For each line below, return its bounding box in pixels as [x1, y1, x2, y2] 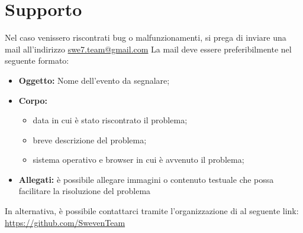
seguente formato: [5, 54, 69, 67]
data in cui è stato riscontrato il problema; [33, 114, 188, 126]
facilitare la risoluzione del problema [18, 185, 151, 197]
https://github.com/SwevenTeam [5, 216, 125, 228]
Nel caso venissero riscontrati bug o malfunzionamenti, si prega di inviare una [5, 31, 286, 44]
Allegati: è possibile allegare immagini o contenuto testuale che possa [18, 173, 274, 185]
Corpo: [18, 94, 48, 106]
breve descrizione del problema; [33, 133, 147, 146]
